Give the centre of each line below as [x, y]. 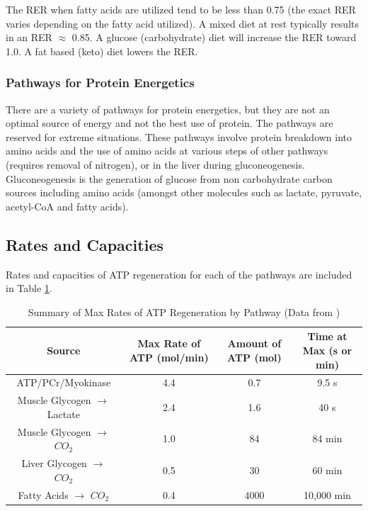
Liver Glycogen [54, 463]
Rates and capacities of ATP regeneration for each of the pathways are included [179, 274]
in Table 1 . [29, 288]
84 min [327, 438]
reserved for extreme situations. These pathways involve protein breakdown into [179, 136]
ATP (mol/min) [169, 357]
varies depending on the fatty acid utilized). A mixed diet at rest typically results [182, 23]
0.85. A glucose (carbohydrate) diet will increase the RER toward [214, 37]
